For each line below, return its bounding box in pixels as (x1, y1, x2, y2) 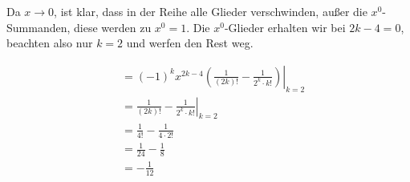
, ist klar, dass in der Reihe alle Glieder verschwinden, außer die (54, 3, 367, 19)
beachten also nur (6, 34, 93, 51)
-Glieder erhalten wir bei (224, 18, 346, 35)
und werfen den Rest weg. (126, 34, 254, 51)
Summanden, (6, 18, 71, 35)
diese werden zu (74, 18, 152, 35)
